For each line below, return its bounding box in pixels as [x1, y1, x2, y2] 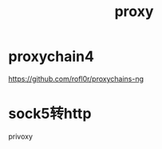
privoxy [8, 131, 34, 141]
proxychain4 [8, 47, 94, 66]
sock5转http [8, 105, 92, 123]
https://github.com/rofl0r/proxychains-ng [8, 74, 144, 83]
